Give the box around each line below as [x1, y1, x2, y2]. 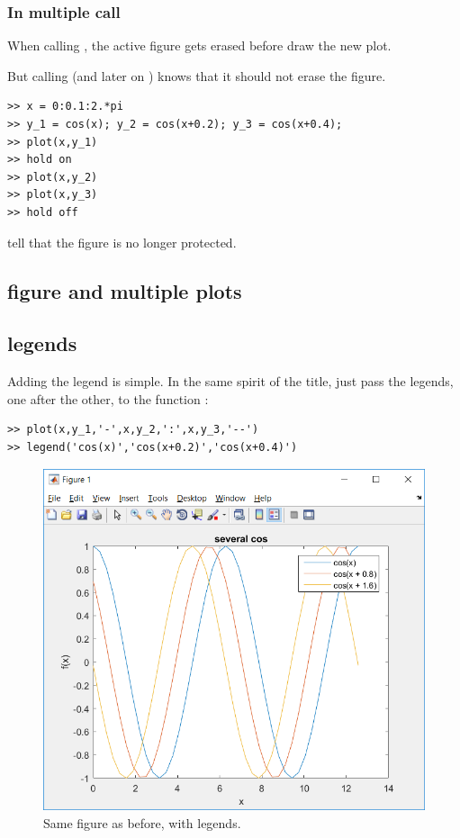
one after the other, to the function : [7, 389, 209, 408]
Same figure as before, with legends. [43, 814, 241, 833]
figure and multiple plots [7, 276, 242, 304]
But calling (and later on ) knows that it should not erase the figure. [7, 66, 386, 85]
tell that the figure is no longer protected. [7, 232, 237, 251]
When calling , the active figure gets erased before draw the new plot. [7, 36, 392, 55]
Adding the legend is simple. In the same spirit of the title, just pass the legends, [7, 372, 454, 391]
